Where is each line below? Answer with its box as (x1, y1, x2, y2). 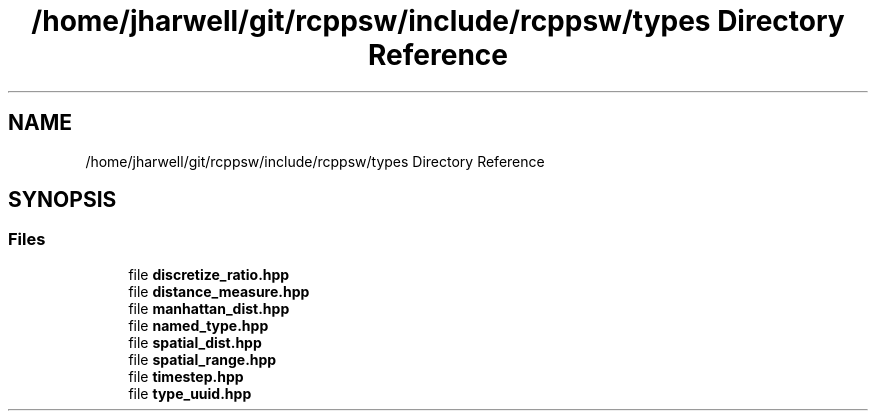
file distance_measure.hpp (128, 282, 310, 300)
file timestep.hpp (128, 367, 244, 385)
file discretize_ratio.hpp (128, 265, 290, 283)
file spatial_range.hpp (128, 350, 277, 368)
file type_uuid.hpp (128, 384, 252, 402)
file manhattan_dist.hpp (128, 299, 290, 317)
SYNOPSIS (8, 187, 117, 213)
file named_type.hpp (128, 316, 269, 334)
